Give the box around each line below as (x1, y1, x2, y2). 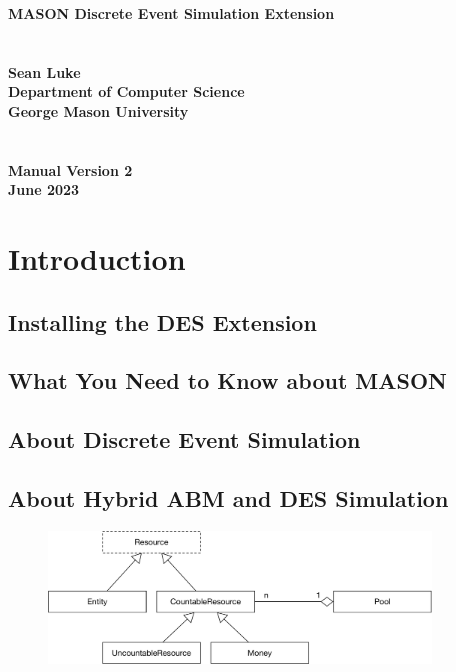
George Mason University (8, 100, 189, 121)
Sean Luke (8, 61, 81, 82)
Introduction (8, 238, 186, 279)
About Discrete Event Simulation (8, 424, 361, 455)
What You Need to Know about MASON (8, 365, 447, 396)
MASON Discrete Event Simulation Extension (8, 3, 335, 23)
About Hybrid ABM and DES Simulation (8, 483, 449, 514)
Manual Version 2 (8, 159, 133, 180)
